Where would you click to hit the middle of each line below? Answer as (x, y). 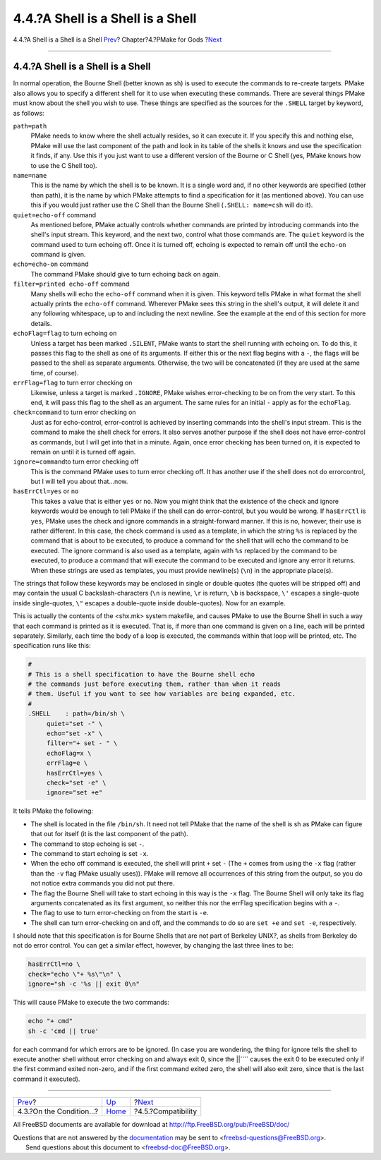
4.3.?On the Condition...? (58, 1111)
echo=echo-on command (51, 264)
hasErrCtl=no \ (54, 964)
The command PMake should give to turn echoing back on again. (125, 274)
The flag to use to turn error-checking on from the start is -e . (120, 913)
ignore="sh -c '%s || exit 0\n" (84, 984)
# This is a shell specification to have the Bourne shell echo (141, 674)
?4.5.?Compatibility (166, 1111)
